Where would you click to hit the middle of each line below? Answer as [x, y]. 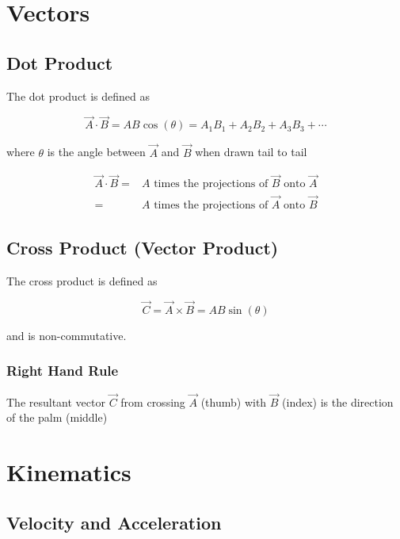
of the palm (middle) [57, 417]
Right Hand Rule [63, 371]
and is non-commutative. [67, 335]
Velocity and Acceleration [114, 522]
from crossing [153, 401]
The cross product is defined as [82, 280]
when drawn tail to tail [251, 152]
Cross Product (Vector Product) [143, 248]
